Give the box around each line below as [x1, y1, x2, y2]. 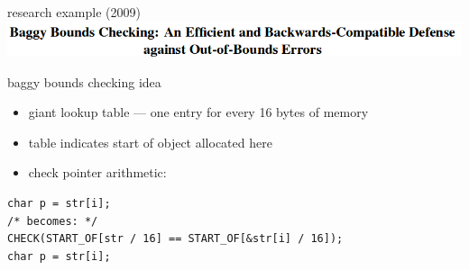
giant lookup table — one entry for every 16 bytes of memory [28, 103, 369, 121]
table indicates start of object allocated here [28, 132, 272, 151]
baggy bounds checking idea [7, 72, 161, 91]
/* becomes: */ [7, 214, 98, 228]
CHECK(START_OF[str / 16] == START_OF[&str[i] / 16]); [7, 232, 344, 246]
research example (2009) [7, 3, 141, 21]
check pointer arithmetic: [28, 163, 167, 182]
